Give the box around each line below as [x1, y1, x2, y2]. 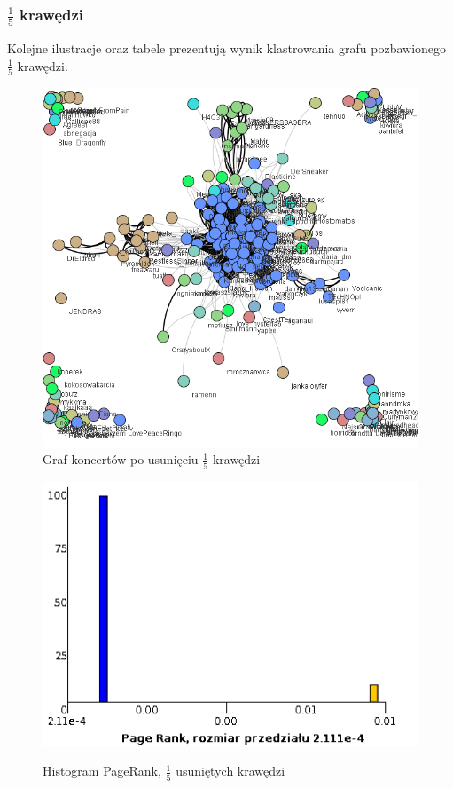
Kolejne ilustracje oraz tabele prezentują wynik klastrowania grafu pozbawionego [7, 39, 447, 58]
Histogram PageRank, [43, 761, 161, 780]
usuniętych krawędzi [176, 761, 285, 780]
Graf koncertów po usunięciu [43, 450, 199, 469]
